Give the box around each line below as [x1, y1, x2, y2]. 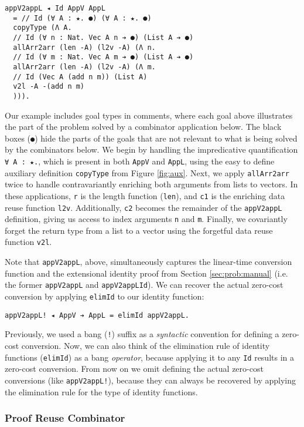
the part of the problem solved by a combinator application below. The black [5, 120, 282, 133]
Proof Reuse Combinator [5, 411, 125, 425]
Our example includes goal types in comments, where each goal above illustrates [5, 109, 293, 121]
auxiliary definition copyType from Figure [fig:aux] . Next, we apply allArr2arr [5, 166, 289, 179]
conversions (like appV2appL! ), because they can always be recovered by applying [5, 374, 296, 386]
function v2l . [5, 236, 52, 248]
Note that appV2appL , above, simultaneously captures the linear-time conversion [5, 255, 292, 268]
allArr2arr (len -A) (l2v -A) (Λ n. [13, 43, 156, 52]
